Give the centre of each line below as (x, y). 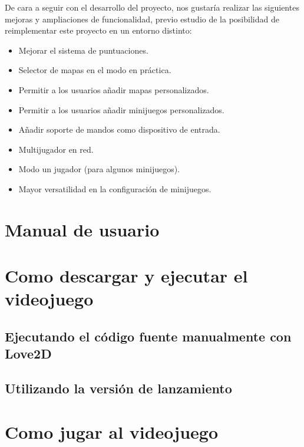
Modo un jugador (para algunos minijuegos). (99, 169)
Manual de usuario (82, 229)
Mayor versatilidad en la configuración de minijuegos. (115, 188)
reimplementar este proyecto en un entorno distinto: (98, 30)
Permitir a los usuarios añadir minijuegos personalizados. (121, 109)
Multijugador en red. (56, 149)
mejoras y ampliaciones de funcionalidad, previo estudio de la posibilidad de (142, 19)
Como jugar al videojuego (112, 431)
